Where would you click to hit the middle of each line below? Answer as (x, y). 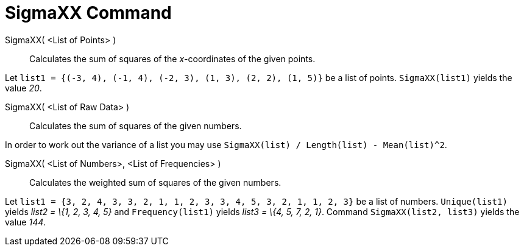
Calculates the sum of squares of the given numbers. (136, 125)
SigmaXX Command (88, 13)
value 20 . (23, 88)
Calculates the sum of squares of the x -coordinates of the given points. (172, 58)
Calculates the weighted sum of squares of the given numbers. (155, 182)
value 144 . (26, 222)
